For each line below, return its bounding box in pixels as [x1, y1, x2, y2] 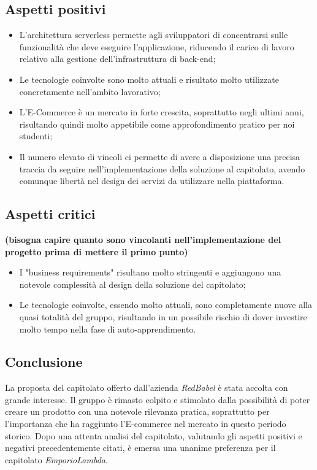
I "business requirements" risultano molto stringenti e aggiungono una [19, 266, 281, 279]
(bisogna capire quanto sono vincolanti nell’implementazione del [5, 233, 281, 245]
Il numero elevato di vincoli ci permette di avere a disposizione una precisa [19, 150, 300, 163]
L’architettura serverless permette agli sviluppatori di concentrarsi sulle [19, 28, 288, 41]
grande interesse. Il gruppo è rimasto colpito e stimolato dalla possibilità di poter [5, 393, 310, 406]
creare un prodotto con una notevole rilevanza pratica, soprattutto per [5, 405, 270, 418]
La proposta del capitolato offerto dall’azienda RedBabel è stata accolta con [5, 381, 288, 394]
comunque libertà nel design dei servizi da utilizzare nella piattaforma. [19, 174, 285, 187]
